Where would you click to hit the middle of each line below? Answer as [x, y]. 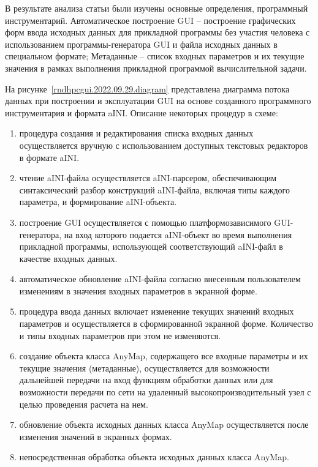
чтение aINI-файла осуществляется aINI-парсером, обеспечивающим [148, 178]
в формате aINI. [49, 157]
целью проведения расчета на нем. [84, 404]
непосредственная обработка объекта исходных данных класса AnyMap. [154, 457]
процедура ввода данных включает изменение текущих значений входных [157, 311]
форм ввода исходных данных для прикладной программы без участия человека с [157, 32]
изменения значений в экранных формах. [96, 436]
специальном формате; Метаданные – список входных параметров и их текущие [155, 56]
